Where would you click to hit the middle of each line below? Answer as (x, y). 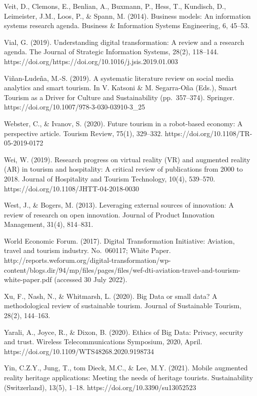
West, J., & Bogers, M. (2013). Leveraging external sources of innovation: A (119, 205)
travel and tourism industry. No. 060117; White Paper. (87, 250)
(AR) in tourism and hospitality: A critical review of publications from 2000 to (124, 169)
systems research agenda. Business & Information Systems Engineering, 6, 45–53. (127, 25)
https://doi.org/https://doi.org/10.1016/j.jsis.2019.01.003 (91, 61)
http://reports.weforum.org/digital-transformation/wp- (87, 260)
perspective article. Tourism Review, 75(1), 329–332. (83, 133)
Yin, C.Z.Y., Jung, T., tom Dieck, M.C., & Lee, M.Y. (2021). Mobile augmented (126, 368)
